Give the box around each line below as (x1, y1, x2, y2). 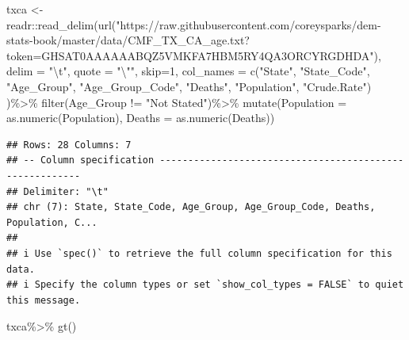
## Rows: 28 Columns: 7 (6, 139, 132, 151)
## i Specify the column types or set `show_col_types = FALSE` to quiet (6, 279, 404, 291)
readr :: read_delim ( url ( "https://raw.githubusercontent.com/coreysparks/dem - (6, 16, 381, 32)
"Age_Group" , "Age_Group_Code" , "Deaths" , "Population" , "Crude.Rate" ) (6, 78, 372, 94)
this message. (6, 294, 81, 306)
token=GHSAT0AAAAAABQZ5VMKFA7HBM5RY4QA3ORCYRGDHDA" (6, 47, 374, 63)
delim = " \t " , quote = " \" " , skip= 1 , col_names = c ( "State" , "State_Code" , (6, 63, 370, 79)
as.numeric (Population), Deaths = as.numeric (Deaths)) (6, 109, 275, 126)
